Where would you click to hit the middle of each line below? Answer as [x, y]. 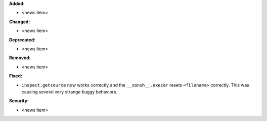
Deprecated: [22, 40]
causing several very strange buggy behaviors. [69, 91]
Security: [19, 101]
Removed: [20, 58]
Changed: [20, 22]
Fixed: [16, 76]
